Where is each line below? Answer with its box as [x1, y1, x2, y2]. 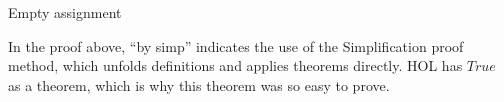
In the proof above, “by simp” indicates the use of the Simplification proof [8, 35, 464, 56]
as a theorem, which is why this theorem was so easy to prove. [8, 74, 390, 95]
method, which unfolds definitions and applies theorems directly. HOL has [8, 55, 463, 76]
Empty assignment [8, 2, 122, 22]
